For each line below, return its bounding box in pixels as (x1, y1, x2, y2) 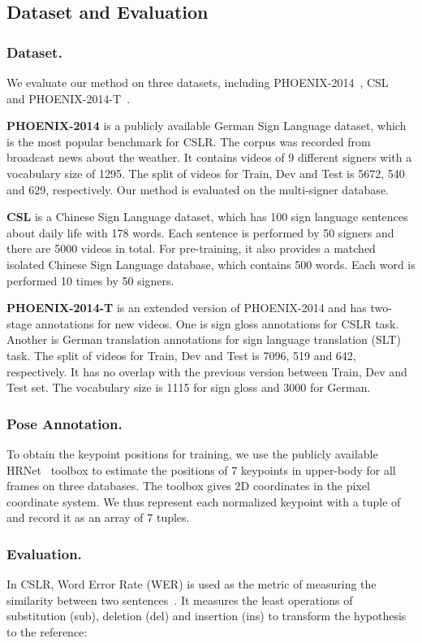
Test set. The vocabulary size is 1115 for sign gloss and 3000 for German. (6, 379, 371, 396)
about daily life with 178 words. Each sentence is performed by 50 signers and (6, 224, 394, 241)
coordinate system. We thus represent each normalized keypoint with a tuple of (6, 493, 401, 510)
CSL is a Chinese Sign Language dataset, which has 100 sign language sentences (6, 208, 408, 225)
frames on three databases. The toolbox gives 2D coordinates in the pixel (6, 477, 370, 494)
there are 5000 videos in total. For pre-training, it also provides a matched (6, 240, 376, 257)
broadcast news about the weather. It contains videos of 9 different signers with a (6, 149, 412, 166)
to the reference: (6, 623, 88, 640)
